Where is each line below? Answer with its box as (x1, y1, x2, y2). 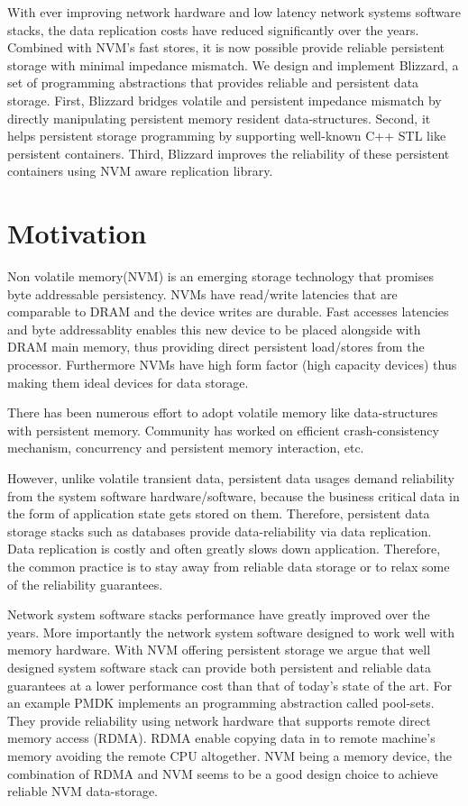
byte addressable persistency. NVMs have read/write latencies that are (7, 284, 398, 303)
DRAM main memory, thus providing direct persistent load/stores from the (7, 337, 425, 356)
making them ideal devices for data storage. (7, 372, 249, 391)
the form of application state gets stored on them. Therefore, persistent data (7, 504, 430, 523)
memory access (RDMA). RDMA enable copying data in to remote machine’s (7, 728, 436, 747)
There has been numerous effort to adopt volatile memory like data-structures (7, 403, 438, 422)
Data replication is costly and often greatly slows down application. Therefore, (7, 539, 441, 558)
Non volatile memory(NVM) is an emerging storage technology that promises (7, 267, 434, 286)
